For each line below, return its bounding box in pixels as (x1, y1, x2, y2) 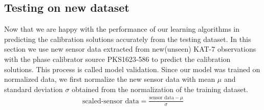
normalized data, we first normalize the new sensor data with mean (4, 74, 215, 84)
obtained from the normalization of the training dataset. (72, 83, 248, 94)
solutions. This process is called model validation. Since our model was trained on (4, 63, 260, 74)
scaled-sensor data (82, 97, 139, 105)
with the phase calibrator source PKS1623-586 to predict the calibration (4, 53, 231, 64)
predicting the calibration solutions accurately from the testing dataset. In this (4, 33, 251, 44)
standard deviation (4, 83, 63, 94)
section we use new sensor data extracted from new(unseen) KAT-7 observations (4, 43, 256, 54)
